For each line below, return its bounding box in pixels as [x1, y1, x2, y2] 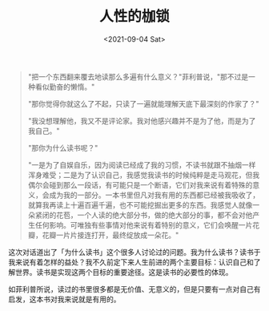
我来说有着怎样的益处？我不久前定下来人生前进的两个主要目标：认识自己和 [8, 257, 254, 267]
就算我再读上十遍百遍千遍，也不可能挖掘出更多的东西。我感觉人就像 [27, 200, 253, 209]
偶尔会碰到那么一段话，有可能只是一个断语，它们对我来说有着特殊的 [27, 180, 253, 189]
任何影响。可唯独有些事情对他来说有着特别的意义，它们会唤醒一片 [34, 220, 253, 229]
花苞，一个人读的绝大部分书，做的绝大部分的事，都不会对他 [55, 210, 253, 220]
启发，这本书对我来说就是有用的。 [8, 294, 121, 304]
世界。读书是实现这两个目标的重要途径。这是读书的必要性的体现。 [14, 267, 233, 277]
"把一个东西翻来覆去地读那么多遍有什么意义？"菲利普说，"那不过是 [27, 71, 249, 81]
